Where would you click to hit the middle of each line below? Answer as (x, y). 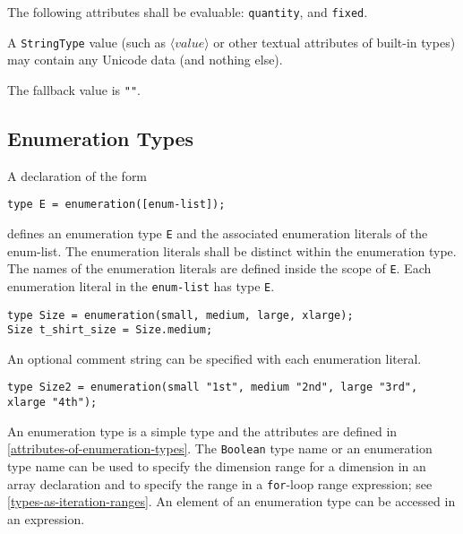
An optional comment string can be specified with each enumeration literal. (214, 358)
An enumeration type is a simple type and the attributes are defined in (202, 431)
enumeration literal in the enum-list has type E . (141, 285)
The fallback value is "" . (74, 89)
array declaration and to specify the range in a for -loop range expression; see (220, 483)
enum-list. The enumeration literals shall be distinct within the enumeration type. (232, 250)
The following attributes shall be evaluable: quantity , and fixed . (188, 12)
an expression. (46, 518)
